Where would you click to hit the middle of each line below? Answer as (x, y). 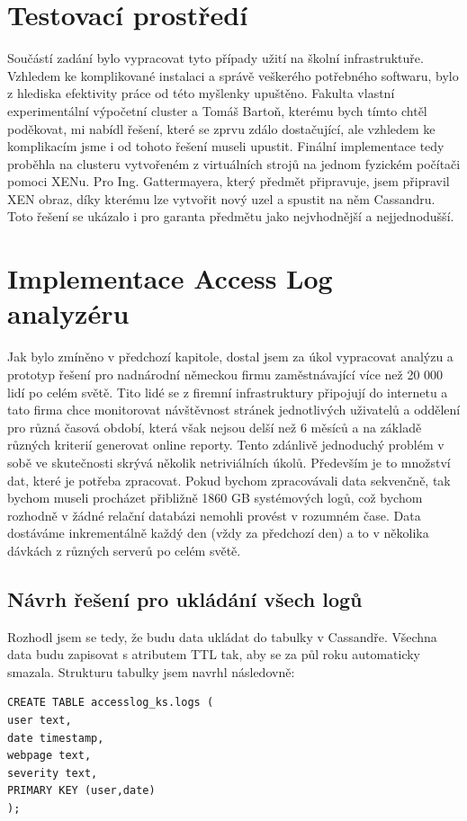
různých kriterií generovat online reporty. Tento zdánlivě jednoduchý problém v (226, 445)
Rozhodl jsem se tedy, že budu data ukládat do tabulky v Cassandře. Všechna (222, 636)
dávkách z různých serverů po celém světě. (124, 550)
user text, (40, 721)
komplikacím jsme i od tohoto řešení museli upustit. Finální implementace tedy (226, 146)
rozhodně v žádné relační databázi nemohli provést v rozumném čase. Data (214, 515)
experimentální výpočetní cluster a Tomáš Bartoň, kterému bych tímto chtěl (217, 110)
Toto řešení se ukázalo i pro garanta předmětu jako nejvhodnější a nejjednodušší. (231, 216)
